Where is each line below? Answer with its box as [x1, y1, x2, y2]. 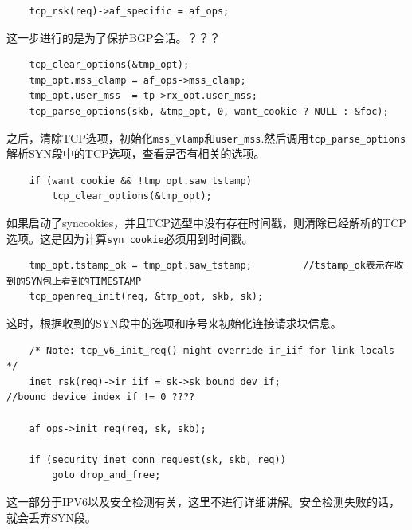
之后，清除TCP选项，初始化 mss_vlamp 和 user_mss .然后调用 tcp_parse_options [6, 129, 406, 146]
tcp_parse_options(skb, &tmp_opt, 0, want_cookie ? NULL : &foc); [29, 105, 389, 117]
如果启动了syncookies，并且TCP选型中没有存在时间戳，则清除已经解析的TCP [6, 214, 406, 230]
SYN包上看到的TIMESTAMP [25, 275, 142, 287]
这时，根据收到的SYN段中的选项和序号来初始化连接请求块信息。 [6, 315, 342, 332]
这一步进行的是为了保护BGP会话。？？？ [6, 29, 221, 45]
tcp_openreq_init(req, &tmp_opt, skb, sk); [29, 291, 264, 303]
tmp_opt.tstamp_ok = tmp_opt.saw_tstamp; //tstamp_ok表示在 [29, 260, 394, 272]
